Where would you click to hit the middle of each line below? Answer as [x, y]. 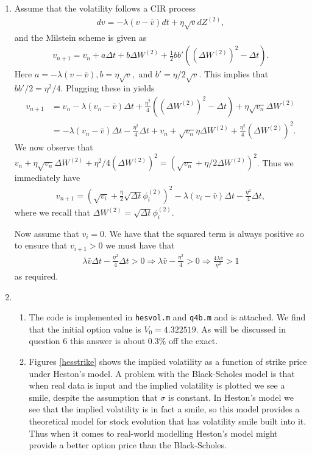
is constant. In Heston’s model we [231, 397]
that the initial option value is [85, 329]
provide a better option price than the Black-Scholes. [128, 445]
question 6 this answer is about [87, 341]
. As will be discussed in [241, 329]
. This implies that [234, 74]
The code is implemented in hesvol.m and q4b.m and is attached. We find [167, 317]
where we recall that [52, 212]
